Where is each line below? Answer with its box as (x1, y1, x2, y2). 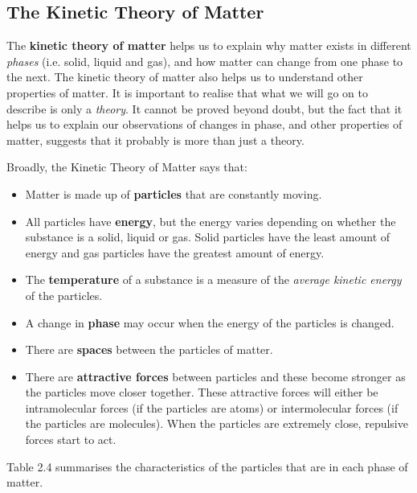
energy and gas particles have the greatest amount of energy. (25, 244, 325, 261)
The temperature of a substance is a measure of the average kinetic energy (25, 271, 402, 288)
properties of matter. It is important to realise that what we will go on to (6, 84, 368, 101)
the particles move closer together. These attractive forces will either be (25, 384, 378, 401)
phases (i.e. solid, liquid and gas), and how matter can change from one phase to (6, 52, 403, 69)
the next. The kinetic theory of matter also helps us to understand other (6, 68, 363, 85)
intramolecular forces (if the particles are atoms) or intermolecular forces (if (25, 399, 399, 416)
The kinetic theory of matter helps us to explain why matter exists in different (6, 37, 411, 54)
